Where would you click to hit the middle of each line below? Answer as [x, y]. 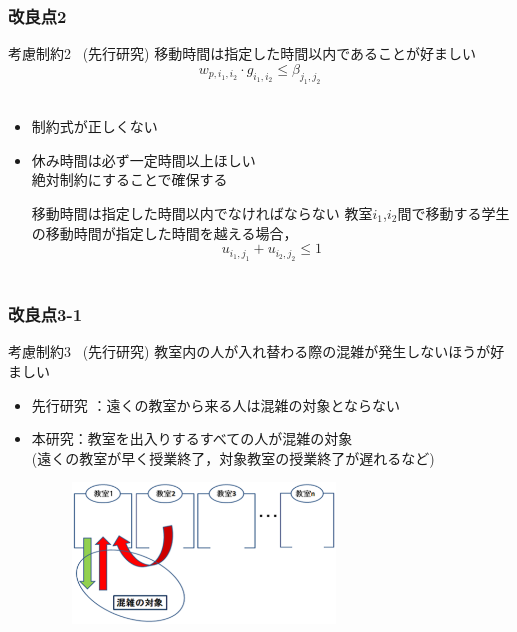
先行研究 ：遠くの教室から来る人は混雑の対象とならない [216, 404]
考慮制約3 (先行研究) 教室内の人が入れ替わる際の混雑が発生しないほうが [249, 351]
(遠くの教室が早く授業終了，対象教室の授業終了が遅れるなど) [233, 457]
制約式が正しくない [94, 126]
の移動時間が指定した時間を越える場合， [164, 232]
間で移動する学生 [453, 212]
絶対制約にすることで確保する [129, 179]
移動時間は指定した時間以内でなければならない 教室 [202, 212]
